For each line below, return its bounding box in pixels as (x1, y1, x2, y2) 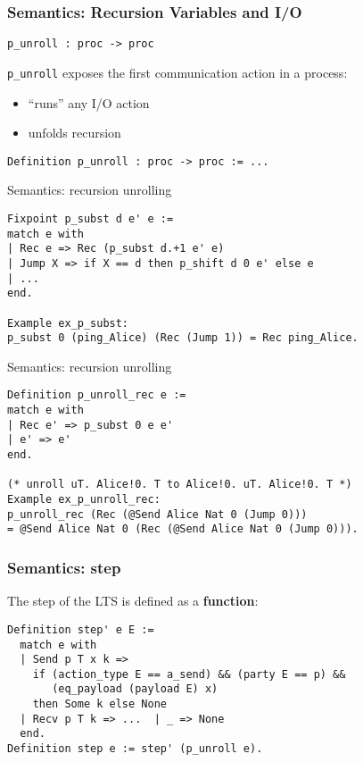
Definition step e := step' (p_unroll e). (7, 742, 263, 756)
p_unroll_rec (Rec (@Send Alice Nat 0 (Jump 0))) (7, 507, 308, 521)
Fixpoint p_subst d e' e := (7, 212, 174, 225)
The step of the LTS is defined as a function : (7, 591, 259, 610)
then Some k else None (32, 698, 167, 711)
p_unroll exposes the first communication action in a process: (7, 63, 348, 81)
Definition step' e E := (7, 623, 154, 636)
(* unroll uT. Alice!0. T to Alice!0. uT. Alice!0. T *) (7, 478, 352, 491)
